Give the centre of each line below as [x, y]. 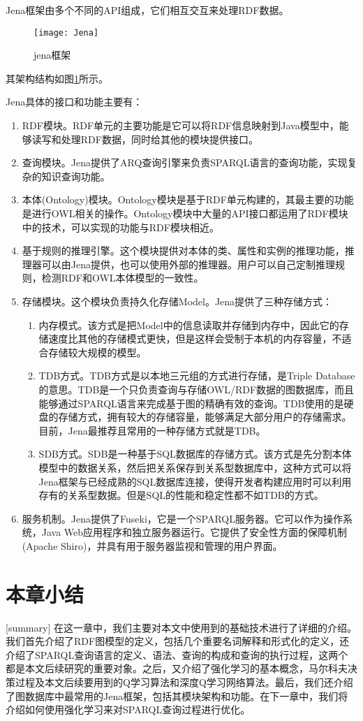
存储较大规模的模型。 [97, 352]
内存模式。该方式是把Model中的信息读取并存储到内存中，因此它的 [189, 325]
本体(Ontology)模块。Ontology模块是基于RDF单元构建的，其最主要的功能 [188, 199]
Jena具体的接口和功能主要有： [74, 102]
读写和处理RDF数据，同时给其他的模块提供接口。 [145, 139]
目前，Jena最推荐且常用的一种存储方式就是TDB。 [152, 430]
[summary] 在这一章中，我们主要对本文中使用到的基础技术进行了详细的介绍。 [181, 627]
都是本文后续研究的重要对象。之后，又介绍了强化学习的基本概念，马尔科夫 [177, 668]
